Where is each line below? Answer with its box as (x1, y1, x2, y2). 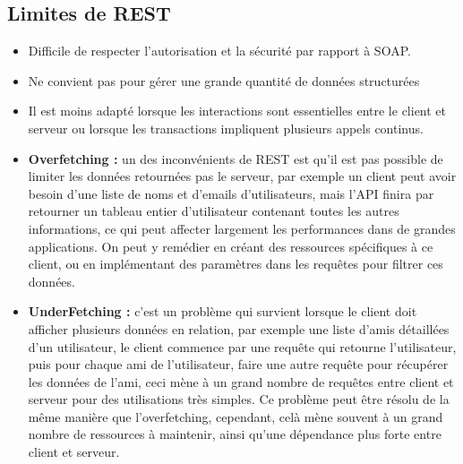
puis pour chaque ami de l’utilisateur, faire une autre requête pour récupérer (28, 355, 449, 374)
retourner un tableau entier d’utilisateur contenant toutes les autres (28, 202, 399, 220)
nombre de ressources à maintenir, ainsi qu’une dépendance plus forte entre (28, 425, 442, 443)
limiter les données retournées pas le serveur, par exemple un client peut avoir (28, 167, 457, 185)
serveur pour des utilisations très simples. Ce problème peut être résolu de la (28, 390, 450, 408)
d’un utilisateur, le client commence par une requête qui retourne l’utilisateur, (28, 337, 457, 356)
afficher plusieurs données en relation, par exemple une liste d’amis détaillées (28, 319, 450, 338)
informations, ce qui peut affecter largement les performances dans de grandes (28, 219, 456, 237)
